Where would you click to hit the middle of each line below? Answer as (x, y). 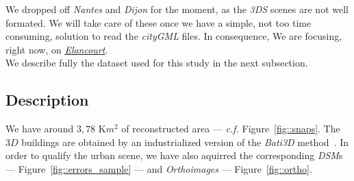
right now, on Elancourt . (57, 49)
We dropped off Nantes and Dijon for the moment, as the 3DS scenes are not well (177, 9)
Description (47, 100)
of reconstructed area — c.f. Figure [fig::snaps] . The (231, 129)
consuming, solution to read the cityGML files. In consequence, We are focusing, (174, 36)
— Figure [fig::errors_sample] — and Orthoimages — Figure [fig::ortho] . (159, 168)
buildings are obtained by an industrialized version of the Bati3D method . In (185, 142)
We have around (40, 129)
